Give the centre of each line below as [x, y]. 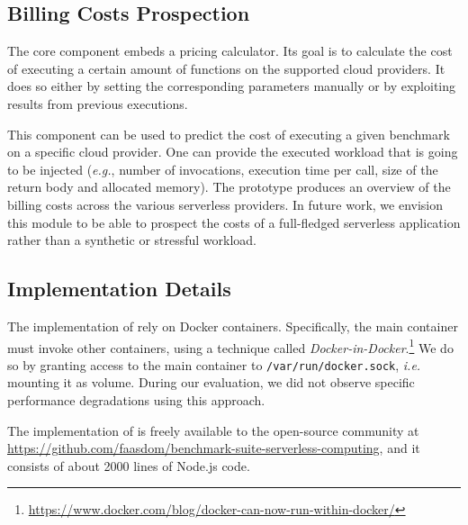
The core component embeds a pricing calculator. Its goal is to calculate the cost [230, 51]
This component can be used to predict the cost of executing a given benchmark [229, 134]
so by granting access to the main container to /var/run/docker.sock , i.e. [214, 364]
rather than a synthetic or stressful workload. [132, 240]
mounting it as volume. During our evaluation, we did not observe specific [211, 382]
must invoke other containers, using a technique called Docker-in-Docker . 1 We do [230, 346]
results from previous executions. [98, 103]
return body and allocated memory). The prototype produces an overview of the [229, 187]
